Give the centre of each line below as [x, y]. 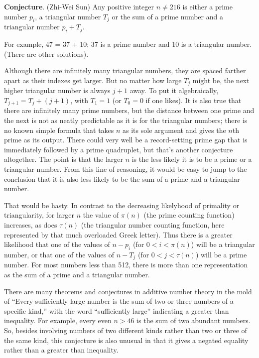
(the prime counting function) [189, 215]
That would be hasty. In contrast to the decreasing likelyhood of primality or [122, 205]
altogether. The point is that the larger [64, 159]
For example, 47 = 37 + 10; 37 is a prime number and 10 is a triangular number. [128, 44]
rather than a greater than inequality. [61, 350]
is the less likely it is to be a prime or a [192, 159]
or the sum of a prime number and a [167, 16]
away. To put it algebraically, [174, 90]
